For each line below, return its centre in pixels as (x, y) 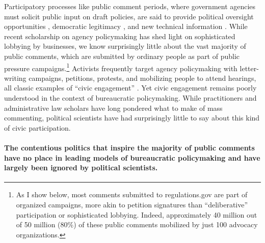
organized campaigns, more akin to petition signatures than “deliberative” (132, 204)
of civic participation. (37, 127)
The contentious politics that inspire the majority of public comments (129, 147)
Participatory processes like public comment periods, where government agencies (130, 6)
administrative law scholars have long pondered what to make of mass (113, 108)
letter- (249, 68)
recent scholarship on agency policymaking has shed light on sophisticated (120, 36)
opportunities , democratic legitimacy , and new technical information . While (126, 26)
